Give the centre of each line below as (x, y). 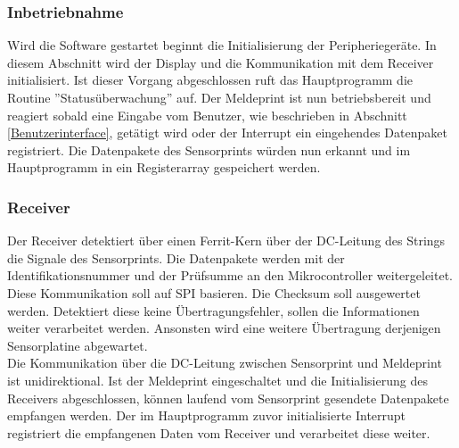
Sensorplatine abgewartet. (78, 345)
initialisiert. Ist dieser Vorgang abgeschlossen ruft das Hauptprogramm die (210, 80)
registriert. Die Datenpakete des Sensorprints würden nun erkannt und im (209, 149)
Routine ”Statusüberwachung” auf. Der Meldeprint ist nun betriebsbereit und (219, 97)
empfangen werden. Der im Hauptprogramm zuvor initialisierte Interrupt (207, 415)
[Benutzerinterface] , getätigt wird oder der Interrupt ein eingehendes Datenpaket (227, 133)
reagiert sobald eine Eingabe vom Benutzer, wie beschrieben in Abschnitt (207, 115)
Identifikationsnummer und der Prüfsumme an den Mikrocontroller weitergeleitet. (230, 275)
